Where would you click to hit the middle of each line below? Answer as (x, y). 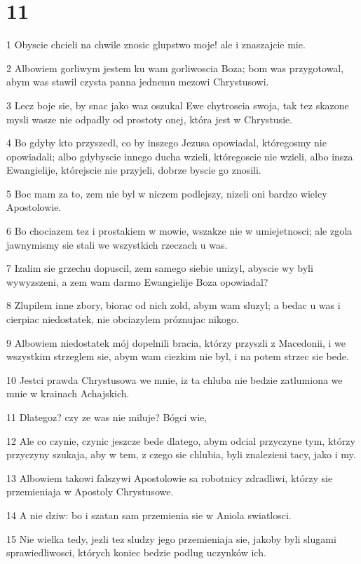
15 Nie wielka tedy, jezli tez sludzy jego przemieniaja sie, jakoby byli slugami (171, 538)
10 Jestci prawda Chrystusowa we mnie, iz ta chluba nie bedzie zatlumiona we (175, 379)
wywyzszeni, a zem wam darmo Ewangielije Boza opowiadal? (137, 281)
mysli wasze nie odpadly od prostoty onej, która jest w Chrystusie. (150, 119)
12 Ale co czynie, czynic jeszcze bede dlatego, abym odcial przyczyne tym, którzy (181, 440)
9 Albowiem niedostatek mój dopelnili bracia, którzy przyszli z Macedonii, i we (176, 342)
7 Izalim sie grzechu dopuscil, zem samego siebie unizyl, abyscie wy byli (160, 268)
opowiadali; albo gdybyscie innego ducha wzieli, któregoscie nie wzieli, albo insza (180, 156)
